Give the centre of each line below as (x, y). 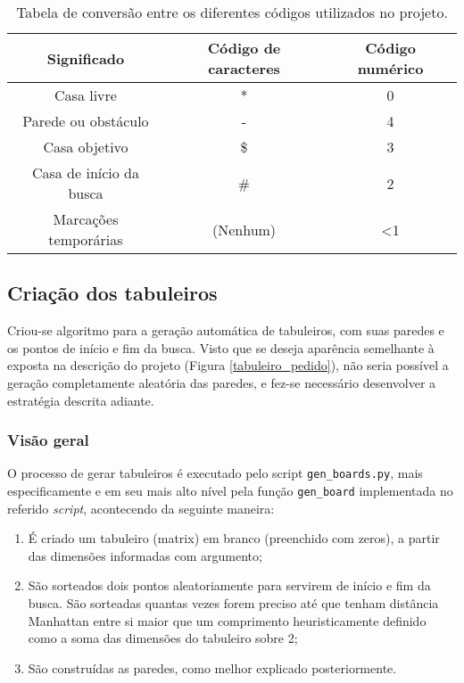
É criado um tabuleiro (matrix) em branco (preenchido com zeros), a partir (234, 538)
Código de (244, 48)
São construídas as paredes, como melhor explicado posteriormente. (212, 667)
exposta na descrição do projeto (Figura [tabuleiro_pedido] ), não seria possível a (228, 365)
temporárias (86, 239)
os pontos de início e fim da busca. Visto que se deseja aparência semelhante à (221, 347)
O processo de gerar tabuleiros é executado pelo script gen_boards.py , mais (215, 473)
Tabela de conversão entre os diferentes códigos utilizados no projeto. (232, 12)
